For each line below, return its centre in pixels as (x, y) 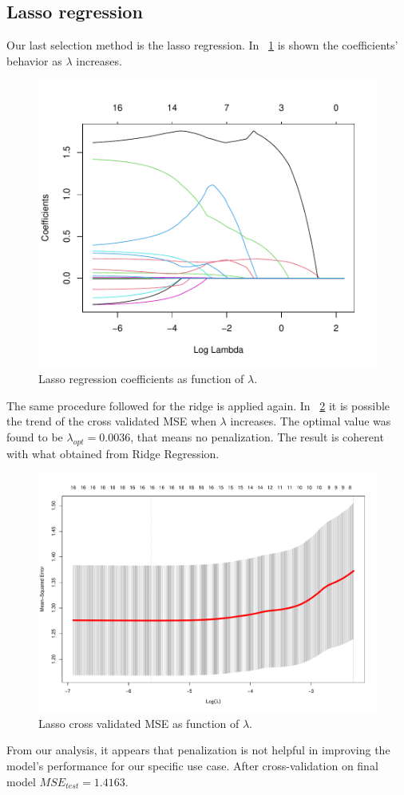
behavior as (34, 60)
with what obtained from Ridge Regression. (113, 453)
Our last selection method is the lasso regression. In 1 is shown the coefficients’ (202, 45)
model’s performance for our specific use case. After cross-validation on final (192, 765)
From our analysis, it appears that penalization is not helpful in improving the (198, 750)
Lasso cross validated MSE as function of (139, 723)
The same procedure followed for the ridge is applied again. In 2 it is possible (198, 405)
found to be (35, 436)
